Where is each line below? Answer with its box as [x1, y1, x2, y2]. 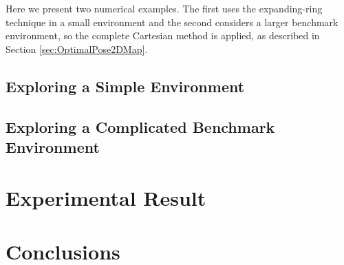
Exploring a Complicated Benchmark [6, 116, 275, 137]
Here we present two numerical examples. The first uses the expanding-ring [6, 1, 323, 15]
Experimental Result [6, 183, 206, 211]
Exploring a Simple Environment [6, 75, 245, 96]
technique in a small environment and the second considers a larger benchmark [6, 14, 338, 29]
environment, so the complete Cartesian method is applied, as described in [6, 28, 320, 43]
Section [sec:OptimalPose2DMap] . [6, 41, 148, 56]
